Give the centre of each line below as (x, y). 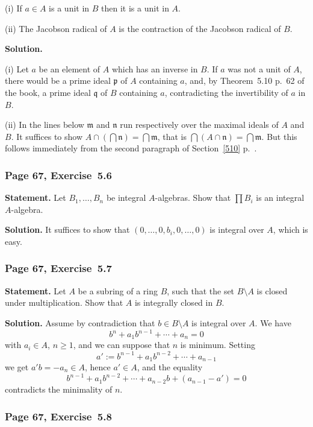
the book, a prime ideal (48, 92)
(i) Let (17, 68)
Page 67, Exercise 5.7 (58, 268)
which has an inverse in (155, 68)
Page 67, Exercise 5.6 (58, 175)
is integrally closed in (174, 302)
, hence (98, 367)
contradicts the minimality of (59, 389)
